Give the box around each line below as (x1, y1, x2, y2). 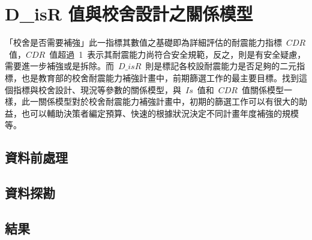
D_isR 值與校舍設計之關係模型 (5, 1, 253, 26)
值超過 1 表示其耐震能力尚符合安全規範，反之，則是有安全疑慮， (49, 48, 306, 60)
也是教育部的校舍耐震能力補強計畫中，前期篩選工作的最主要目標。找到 (21, 71, 299, 84)
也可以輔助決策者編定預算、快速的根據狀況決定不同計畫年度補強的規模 (21, 106, 299, 119)
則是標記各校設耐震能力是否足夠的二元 (145, 60, 297, 72)
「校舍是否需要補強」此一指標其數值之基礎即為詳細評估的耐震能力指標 (5, 36, 282, 49)
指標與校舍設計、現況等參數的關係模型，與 (13, 83, 181, 96)
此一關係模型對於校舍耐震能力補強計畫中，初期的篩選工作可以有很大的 (21, 95, 299, 108)
